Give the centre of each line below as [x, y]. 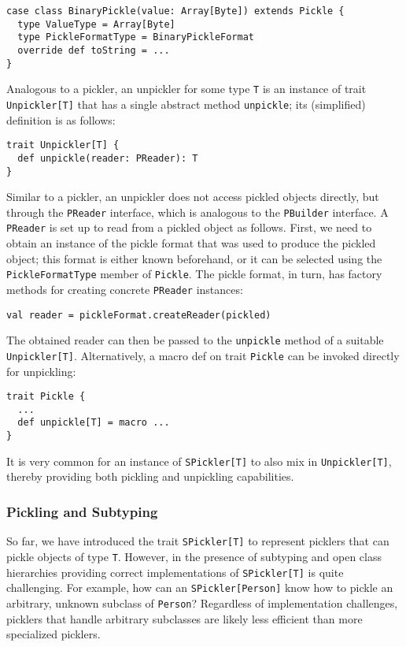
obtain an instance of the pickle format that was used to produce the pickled [191, 243]
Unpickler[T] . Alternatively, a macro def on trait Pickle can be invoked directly [203, 355]
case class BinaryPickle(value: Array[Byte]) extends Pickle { [175, 11]
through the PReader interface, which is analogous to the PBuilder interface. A [197, 212]
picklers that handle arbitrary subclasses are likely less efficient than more [185, 618]
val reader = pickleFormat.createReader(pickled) [139, 315]
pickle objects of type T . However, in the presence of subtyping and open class [194, 556]
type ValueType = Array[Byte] [96, 24]
